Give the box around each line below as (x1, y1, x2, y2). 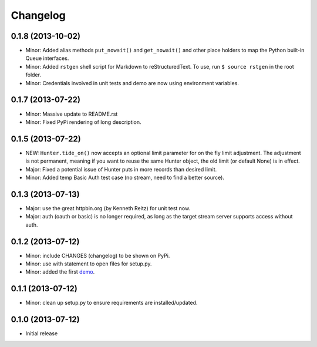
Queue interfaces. (25, 55, 69, 62)
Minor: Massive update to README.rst (25, 110, 118, 117)
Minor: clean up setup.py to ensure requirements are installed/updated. (25, 299, 198, 306)
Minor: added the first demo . (25, 268, 95, 275)
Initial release (25, 330, 58, 337)
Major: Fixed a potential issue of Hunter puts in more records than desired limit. (25, 166, 217, 173)
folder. (25, 71, 41, 79)
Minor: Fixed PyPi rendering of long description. (25, 118, 141, 126)
